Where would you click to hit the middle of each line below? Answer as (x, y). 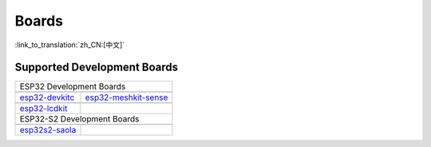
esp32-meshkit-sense (127, 97)
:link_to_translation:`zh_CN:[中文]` (70, 45)
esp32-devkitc (47, 97)
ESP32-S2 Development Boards (79, 119)
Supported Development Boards (97, 68)
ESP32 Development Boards (73, 86)
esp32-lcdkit (43, 109)
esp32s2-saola (48, 130)
